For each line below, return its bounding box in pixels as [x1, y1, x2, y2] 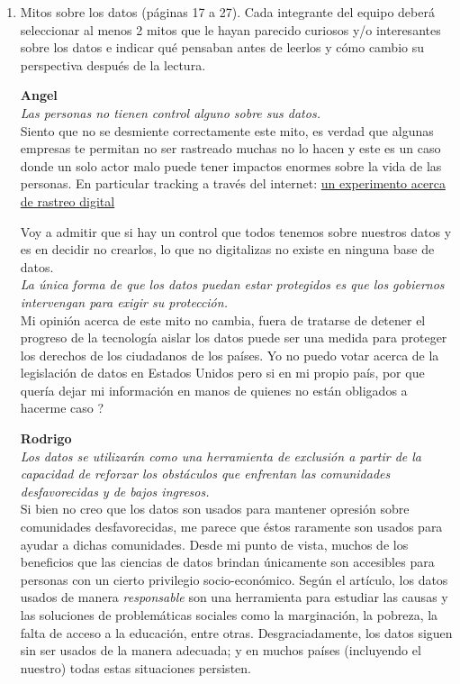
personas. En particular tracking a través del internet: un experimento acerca [20, 174, 446, 193]
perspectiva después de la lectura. [20, 55, 206, 74]
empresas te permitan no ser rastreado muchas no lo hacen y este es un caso [20, 139, 441, 158]
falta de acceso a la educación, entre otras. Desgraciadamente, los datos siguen [20, 623, 453, 642]
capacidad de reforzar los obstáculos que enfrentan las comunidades [20, 464, 391, 483]
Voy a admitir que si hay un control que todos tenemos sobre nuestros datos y [20, 222, 452, 241]
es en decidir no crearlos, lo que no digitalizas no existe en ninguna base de [20, 240, 435, 259]
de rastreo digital [20, 191, 115, 210]
